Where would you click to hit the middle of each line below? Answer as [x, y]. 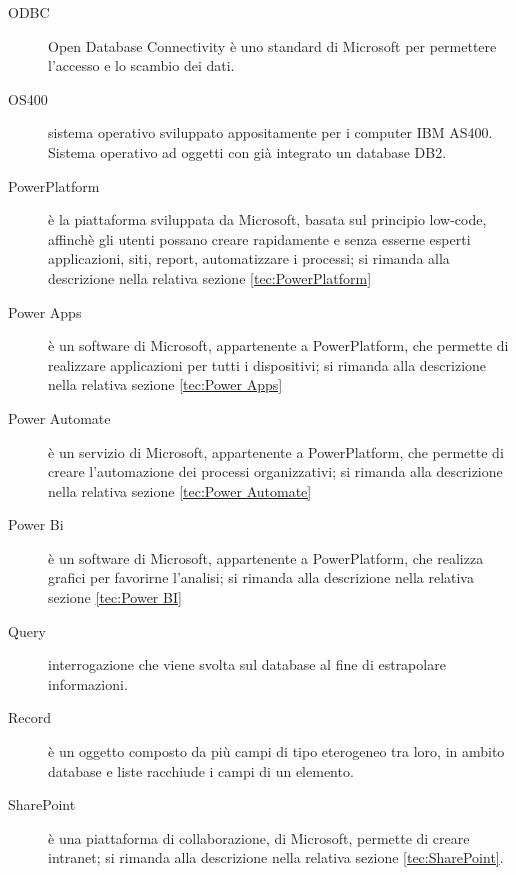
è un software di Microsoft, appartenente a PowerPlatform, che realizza [266, 557]
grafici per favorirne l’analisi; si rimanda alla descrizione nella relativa [261, 577]
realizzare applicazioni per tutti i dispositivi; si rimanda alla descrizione [267, 364]
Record [30, 717]
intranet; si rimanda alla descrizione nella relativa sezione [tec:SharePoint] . [276, 857]
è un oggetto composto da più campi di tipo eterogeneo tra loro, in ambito [276, 751]
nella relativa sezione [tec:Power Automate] [180, 490]
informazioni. [88, 683]
